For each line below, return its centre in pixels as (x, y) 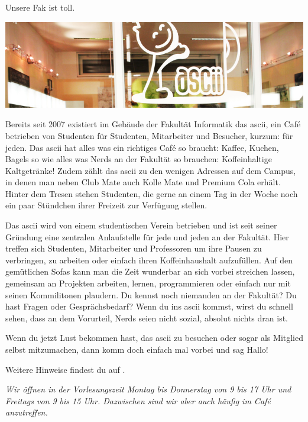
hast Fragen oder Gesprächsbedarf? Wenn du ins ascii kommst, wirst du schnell (149, 306)
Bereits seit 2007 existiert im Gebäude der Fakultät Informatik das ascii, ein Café (153, 124)
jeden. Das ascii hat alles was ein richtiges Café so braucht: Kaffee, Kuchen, (142, 147)
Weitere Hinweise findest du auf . (65, 369)
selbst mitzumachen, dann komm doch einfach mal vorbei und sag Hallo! (137, 349)
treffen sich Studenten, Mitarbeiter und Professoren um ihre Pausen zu (134, 248)
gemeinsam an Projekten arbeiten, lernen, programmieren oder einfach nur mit (148, 283)
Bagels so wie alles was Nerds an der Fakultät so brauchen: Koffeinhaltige (139, 159)
